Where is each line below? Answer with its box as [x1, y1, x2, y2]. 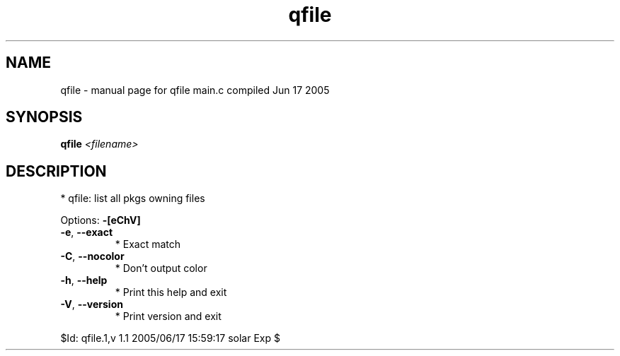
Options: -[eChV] [60, 214, 141, 227]
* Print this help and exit [115, 286, 227, 299]
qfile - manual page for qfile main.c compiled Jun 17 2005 [60, 83, 330, 96]
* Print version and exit [115, 310, 222, 323]
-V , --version [60, 298, 123, 311]
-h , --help [60, 274, 108, 287]
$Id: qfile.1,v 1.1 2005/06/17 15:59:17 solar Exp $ [60, 332, 280, 345]
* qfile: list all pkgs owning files [60, 192, 205, 205]
